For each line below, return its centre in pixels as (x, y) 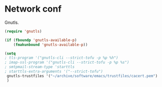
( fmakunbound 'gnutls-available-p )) (51, 45)
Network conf (33, 9)
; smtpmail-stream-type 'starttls (40, 67)
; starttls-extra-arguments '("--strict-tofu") (54, 71)
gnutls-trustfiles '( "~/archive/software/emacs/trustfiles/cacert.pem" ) (82, 76)
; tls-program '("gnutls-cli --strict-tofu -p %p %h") (61, 58)
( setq (10, 53)
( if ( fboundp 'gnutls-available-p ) (41, 40)
